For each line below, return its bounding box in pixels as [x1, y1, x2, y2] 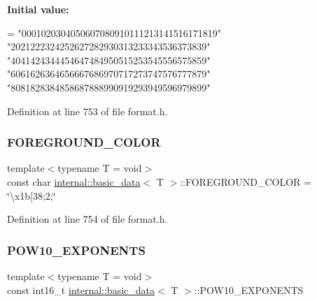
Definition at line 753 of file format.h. [7, 103, 168, 118]
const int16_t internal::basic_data [7, 282, 155, 297]
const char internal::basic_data [7, 174, 141, 189]
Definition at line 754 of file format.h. [7, 212, 168, 226]
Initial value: [7, 2, 69, 16]
